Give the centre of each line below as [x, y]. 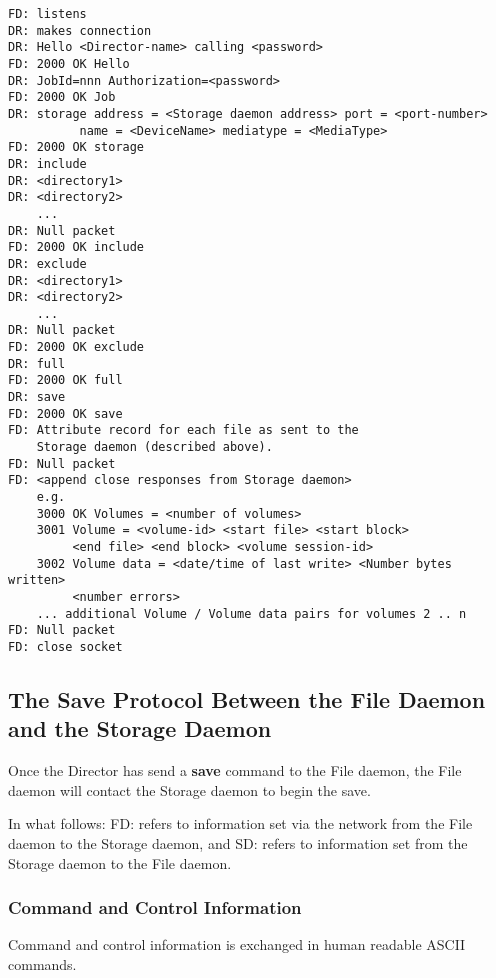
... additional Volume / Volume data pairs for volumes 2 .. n [251, 613]
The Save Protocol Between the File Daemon [247, 698]
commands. [42, 963]
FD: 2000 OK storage [76, 147]
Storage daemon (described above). [154, 447]
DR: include [47, 163]
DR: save [37, 397]
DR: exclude [47, 263]
